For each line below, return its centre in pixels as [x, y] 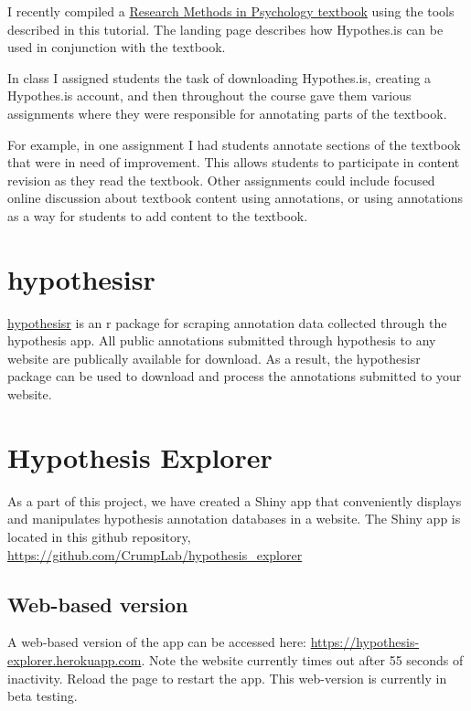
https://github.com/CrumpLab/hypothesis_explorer [155, 554]
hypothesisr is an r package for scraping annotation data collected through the [227, 322]
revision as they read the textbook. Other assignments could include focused [221, 180]
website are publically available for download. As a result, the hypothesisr [214, 358]
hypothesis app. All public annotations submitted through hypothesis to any [222, 340]
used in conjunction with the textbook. [117, 47]
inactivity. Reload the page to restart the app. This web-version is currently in [227, 678]
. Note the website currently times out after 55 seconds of [302, 659]
